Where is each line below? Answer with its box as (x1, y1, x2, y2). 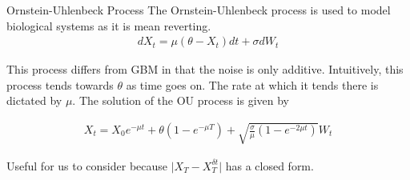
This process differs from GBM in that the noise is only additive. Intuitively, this (6, 61, 404, 78)
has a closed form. (225, 157, 314, 174)
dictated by (6, 92, 62, 109)
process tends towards (6, 76, 114, 93)
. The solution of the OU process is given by (72, 92, 289, 109)
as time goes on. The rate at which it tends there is (126, 76, 379, 93)
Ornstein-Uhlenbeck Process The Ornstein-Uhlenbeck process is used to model (6, 2, 391, 18)
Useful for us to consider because (6, 157, 168, 174)
